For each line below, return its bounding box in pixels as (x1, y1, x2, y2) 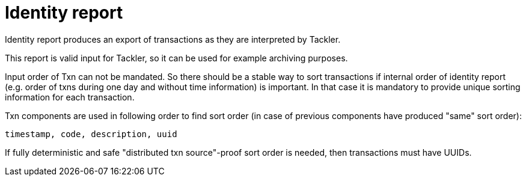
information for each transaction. (5, 91, 135, 102)
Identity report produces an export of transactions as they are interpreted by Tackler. (5, 34, 341, 44)
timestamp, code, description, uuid (5, 129, 177, 139)
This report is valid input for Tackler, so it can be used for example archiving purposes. (5, 52, 348, 63)
